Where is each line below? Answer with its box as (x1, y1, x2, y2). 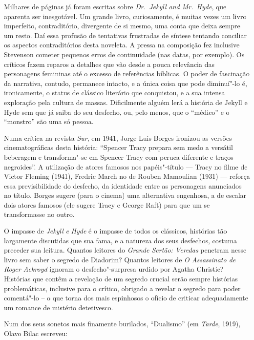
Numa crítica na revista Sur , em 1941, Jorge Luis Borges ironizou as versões (4, 132, 232, 143)
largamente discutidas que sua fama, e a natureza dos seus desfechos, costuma (4, 235, 237, 245)
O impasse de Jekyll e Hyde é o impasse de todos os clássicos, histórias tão (4, 226, 227, 236)
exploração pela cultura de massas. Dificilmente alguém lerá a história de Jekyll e (4, 97, 248, 107)
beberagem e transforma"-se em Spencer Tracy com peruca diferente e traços (4, 151, 233, 162)
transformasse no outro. (4, 209, 75, 219)
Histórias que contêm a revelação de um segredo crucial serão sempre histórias (4, 274, 238, 284)
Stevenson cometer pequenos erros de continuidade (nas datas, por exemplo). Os (4, 49, 245, 59)
